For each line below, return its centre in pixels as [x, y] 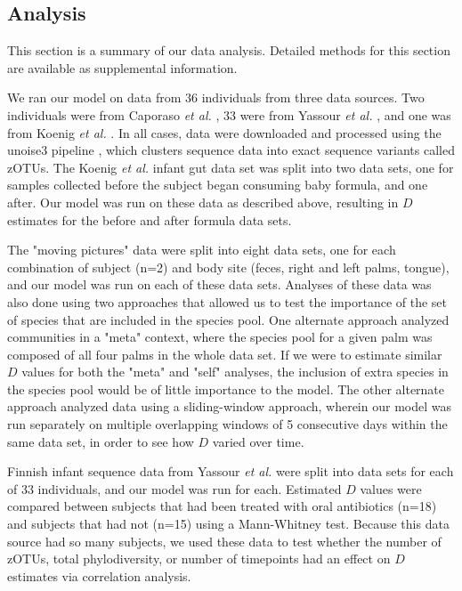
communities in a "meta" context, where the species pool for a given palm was [220, 337]
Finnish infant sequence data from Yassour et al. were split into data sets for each [231, 471]
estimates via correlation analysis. [99, 575]
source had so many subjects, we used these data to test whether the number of [224, 541]
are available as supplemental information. [122, 67]
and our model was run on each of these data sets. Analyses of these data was [219, 284]
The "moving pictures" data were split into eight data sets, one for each [202, 250]
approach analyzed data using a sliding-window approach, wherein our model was [229, 406]
